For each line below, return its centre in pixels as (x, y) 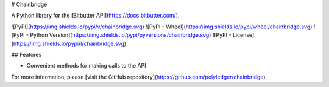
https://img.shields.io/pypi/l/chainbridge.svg (69, 43)
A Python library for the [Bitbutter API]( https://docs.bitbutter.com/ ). (95, 16)
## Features (27, 54)
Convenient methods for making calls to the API (86, 66)
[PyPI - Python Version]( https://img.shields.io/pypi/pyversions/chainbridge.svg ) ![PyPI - (121, 35)
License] (243, 35)
